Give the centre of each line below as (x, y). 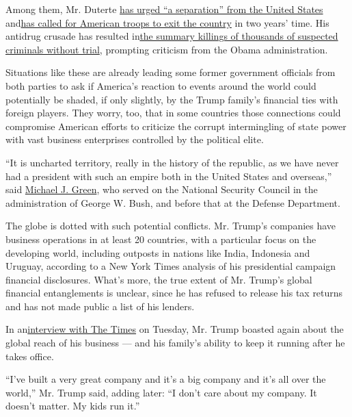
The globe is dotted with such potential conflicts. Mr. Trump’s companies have (171, 226)
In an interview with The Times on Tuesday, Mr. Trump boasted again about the (175, 329)
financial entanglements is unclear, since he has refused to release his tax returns (174, 293)
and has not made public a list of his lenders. (100, 306)
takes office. (30, 356)
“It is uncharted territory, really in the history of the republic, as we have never (172, 162)
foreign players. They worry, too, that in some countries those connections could (173, 113)
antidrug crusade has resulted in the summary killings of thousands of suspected (172, 36)
